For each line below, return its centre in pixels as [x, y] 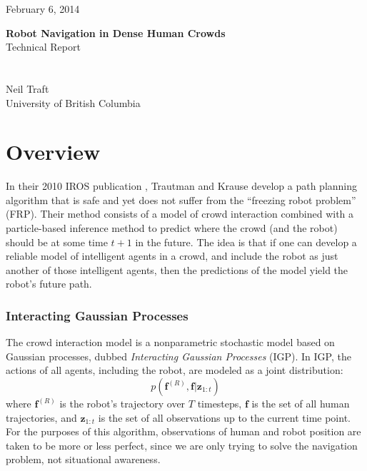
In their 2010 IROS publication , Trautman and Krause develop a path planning [182, 186]
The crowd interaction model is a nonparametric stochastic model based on [170, 342]
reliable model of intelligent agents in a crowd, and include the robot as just [172, 256]
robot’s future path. [49, 284]
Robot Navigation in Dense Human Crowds [116, 32]
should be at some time [57, 242]
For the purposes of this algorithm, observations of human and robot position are [183, 431]
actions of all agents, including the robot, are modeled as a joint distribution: [175, 370]
